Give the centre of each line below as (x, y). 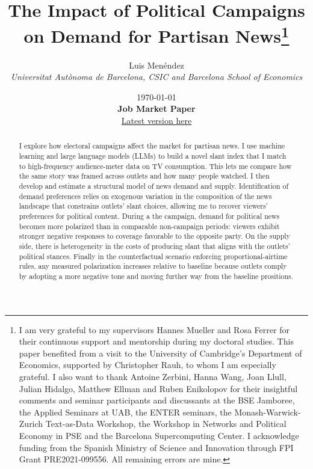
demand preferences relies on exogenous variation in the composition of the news (145, 196)
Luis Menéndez (156, 65)
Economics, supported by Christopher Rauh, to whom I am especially (147, 365)
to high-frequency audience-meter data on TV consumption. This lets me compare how (155, 166)
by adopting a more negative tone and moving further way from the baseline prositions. (156, 276)
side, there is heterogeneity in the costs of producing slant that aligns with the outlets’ (154, 246)
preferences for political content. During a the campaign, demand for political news (149, 216)
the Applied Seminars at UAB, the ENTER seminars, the (125, 412)
